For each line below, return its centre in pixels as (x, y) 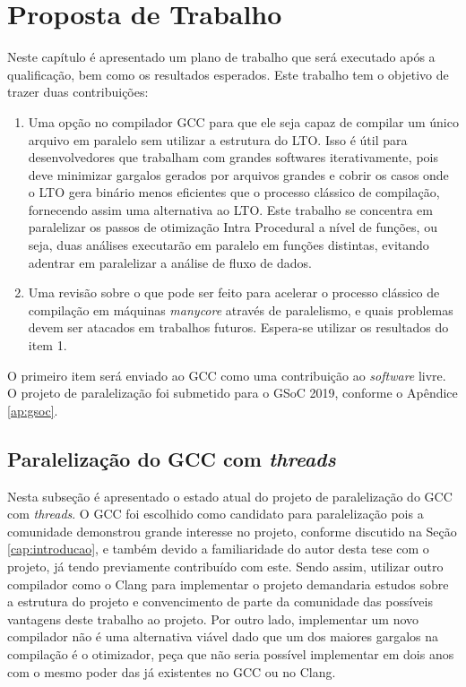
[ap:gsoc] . (33, 410)
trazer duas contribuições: (78, 92)
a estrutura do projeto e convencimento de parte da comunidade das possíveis (220, 601)
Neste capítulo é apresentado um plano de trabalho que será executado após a (221, 57)
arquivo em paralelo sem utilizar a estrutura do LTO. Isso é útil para (218, 139)
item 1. (47, 345)
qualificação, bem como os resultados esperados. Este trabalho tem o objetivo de (228, 74)
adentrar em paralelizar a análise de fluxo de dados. (170, 262)
